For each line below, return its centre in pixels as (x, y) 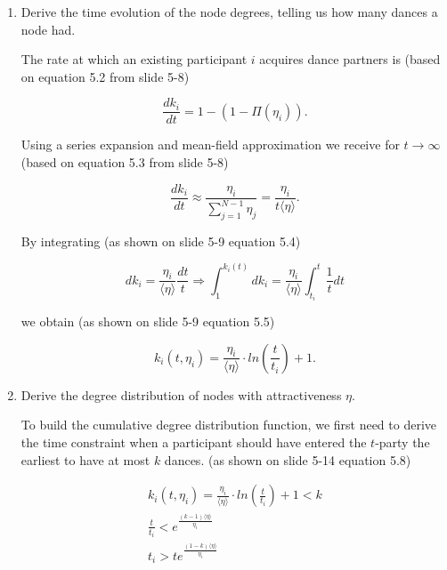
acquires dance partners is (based (350, 59)
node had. (48, 29)
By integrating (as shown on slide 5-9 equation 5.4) (161, 241)
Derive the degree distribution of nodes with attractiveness (181, 394)
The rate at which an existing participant (134, 59)
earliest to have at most (85, 459)
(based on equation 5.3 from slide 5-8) (125, 162)
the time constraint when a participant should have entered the (194, 442)
